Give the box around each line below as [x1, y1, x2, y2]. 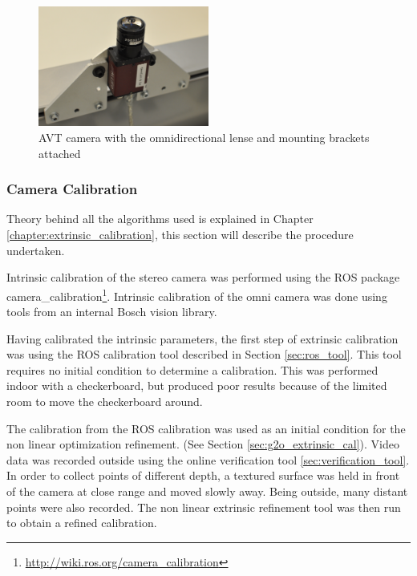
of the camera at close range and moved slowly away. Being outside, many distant [6, 483, 408, 500]
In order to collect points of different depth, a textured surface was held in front [6, 467, 400, 484]
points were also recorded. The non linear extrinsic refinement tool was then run [6, 498, 401, 515]
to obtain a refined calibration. [6, 514, 157, 531]
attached [38, 144, 81, 161]
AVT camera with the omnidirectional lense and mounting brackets [38, 129, 370, 146]
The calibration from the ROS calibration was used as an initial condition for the [6, 420, 406, 436]
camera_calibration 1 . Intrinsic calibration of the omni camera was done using [6, 285, 387, 304]
